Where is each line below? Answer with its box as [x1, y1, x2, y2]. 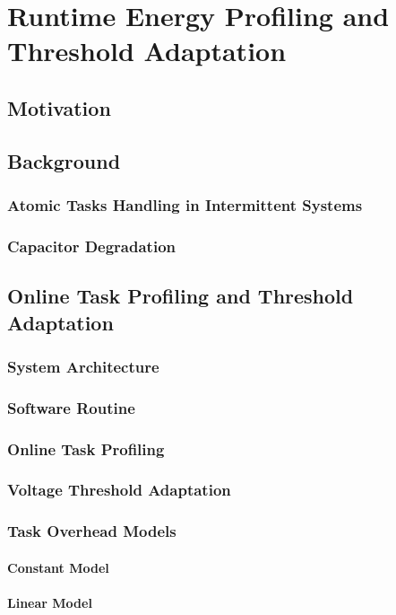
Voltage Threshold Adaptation [7, 479, 231, 501]
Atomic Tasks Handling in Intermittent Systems [7, 194, 363, 216]
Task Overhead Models [7, 520, 176, 542]
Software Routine [7, 396, 135, 418]
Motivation [7, 93, 111, 121]
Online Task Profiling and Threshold [7, 282, 354, 310]
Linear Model [7, 593, 92, 611]
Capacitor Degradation [7, 234, 176, 257]
